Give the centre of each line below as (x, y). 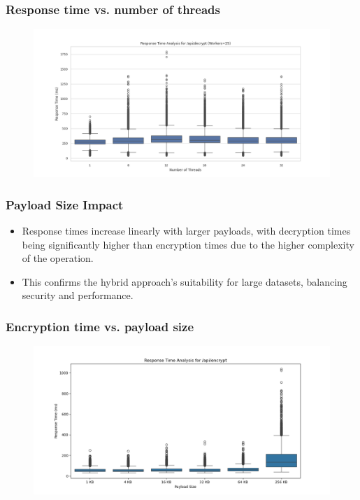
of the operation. (58, 258)
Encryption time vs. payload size (100, 326)
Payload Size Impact (65, 204)
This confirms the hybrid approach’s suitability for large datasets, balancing (185, 281)
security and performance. (78, 295)
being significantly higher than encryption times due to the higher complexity (188, 244)
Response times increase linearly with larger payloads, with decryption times (186, 231)
